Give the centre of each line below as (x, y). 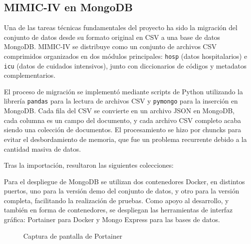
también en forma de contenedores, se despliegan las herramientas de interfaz (118, 210)
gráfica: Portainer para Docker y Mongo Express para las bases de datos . (112, 219)
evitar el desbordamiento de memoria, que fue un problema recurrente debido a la (125, 139)
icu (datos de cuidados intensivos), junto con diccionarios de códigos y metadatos (125, 65)
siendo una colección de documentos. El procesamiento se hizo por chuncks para (123, 130)
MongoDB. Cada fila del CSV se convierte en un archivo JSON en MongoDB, (119, 111)
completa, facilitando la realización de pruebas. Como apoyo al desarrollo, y (116, 200)
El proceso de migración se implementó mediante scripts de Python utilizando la (124, 91)
